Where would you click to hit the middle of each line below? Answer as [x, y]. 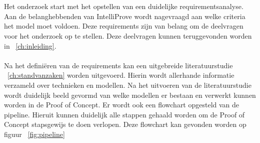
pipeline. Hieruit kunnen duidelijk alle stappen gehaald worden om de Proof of [124, 114]
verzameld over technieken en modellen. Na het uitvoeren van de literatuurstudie [128, 85]
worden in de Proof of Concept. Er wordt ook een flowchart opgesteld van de [122, 105]
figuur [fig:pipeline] [34, 134]
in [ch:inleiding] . [30, 45]
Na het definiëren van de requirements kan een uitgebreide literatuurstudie [118, 65]
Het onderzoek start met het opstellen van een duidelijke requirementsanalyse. [124, 6]
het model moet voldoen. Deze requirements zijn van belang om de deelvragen [124, 26]
